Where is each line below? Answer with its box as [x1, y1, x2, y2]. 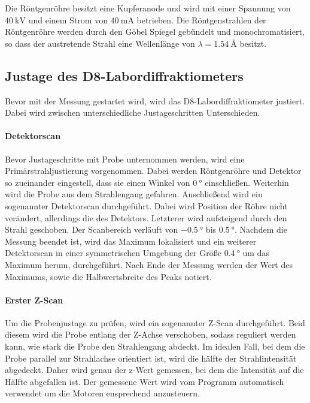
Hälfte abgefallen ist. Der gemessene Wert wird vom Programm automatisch [5, 375, 284, 387]
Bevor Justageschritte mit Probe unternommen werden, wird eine [5, 152, 245, 165]
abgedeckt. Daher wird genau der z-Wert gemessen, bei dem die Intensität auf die [5, 363, 304, 376]
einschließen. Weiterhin [205, 176, 289, 188]
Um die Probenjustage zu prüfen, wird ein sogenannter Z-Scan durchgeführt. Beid [5, 316, 305, 329]
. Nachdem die [234, 223, 287, 236]
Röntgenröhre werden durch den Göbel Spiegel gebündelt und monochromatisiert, [5, 25, 305, 38]
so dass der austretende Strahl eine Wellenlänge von [5, 37, 195, 49]
